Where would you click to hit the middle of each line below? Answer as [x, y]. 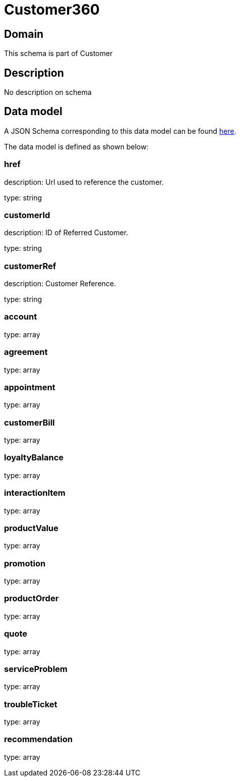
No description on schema [48, 92]
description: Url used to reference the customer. [84, 182]
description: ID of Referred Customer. [66, 233]
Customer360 [52, 10]
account [21, 317]
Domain [24, 34]
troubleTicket [31, 704]
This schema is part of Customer [58, 54]
